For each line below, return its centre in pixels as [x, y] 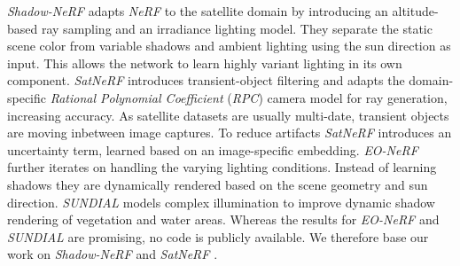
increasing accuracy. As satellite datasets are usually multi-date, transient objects [228, 115]
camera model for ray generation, [357, 97]
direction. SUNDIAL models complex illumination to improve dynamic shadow [221, 202]
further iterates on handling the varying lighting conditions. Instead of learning [222, 167]
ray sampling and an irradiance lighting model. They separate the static [237, 28]
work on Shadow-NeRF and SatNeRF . [113, 254]
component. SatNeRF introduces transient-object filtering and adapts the [206, 80]
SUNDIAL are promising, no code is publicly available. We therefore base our [218, 236]
